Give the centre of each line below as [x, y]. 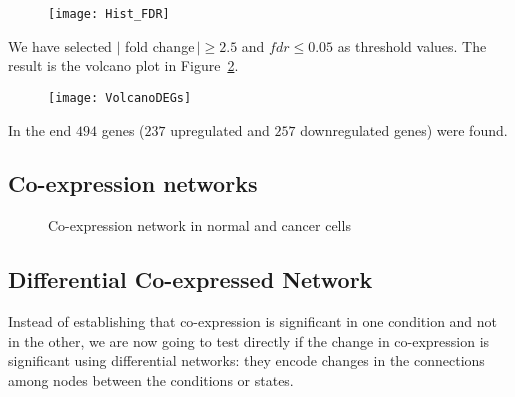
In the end [40, 129]
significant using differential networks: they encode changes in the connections [246, 360]
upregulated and [220, 129]
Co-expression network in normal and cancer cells [199, 225]
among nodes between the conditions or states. [151, 379]
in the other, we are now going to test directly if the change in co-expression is [249, 340]
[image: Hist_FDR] [109, 14]
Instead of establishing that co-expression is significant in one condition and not [253, 321]
